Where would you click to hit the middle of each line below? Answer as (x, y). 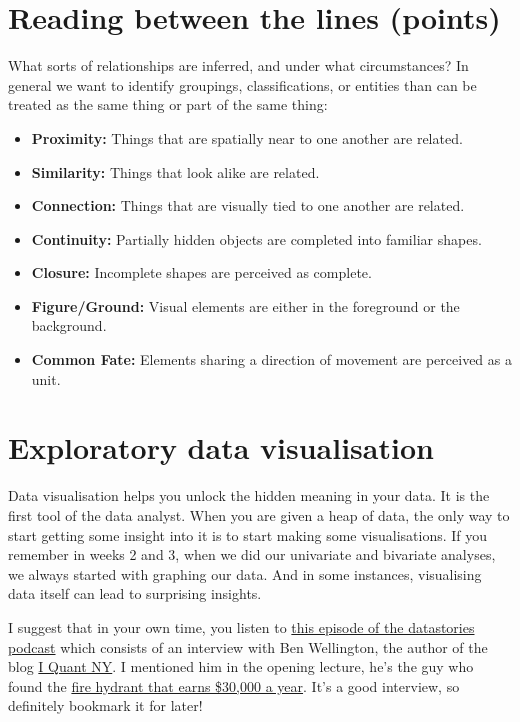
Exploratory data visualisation (221, 447)
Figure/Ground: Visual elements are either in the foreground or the (245, 305)
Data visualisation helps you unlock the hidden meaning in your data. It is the (249, 495)
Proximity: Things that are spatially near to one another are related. (247, 137)
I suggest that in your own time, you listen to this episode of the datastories (241, 626)
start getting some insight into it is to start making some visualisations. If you (248, 534)
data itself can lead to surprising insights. (135, 593)
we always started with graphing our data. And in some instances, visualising (245, 573)
